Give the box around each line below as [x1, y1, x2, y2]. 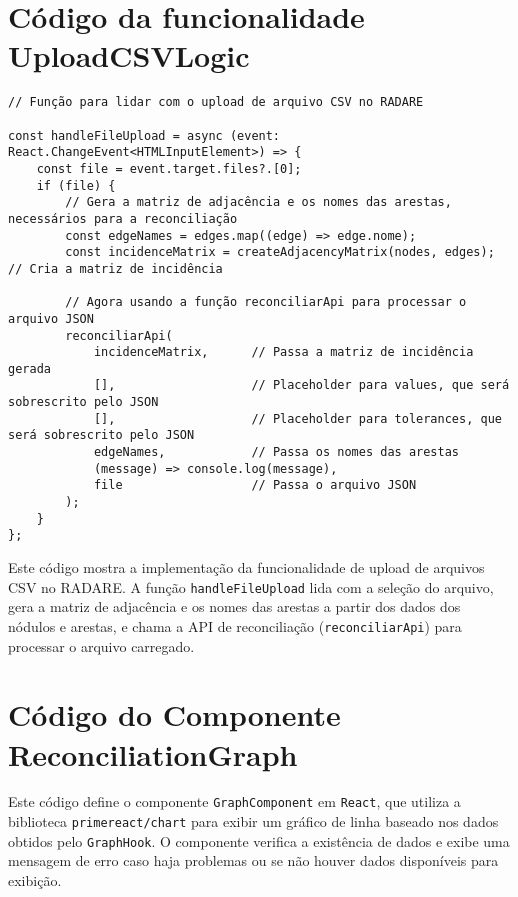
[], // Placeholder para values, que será [93, 378, 510, 393]
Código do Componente [8, 694, 341, 735]
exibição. [8, 870, 62, 890]
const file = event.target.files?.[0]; [36, 161, 302, 176]
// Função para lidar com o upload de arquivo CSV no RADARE [8, 95, 424, 110]
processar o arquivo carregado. [8, 635, 195, 656]
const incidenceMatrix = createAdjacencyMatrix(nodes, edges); [65, 245, 495, 260]
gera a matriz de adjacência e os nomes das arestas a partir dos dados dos [8, 596, 461, 617]
